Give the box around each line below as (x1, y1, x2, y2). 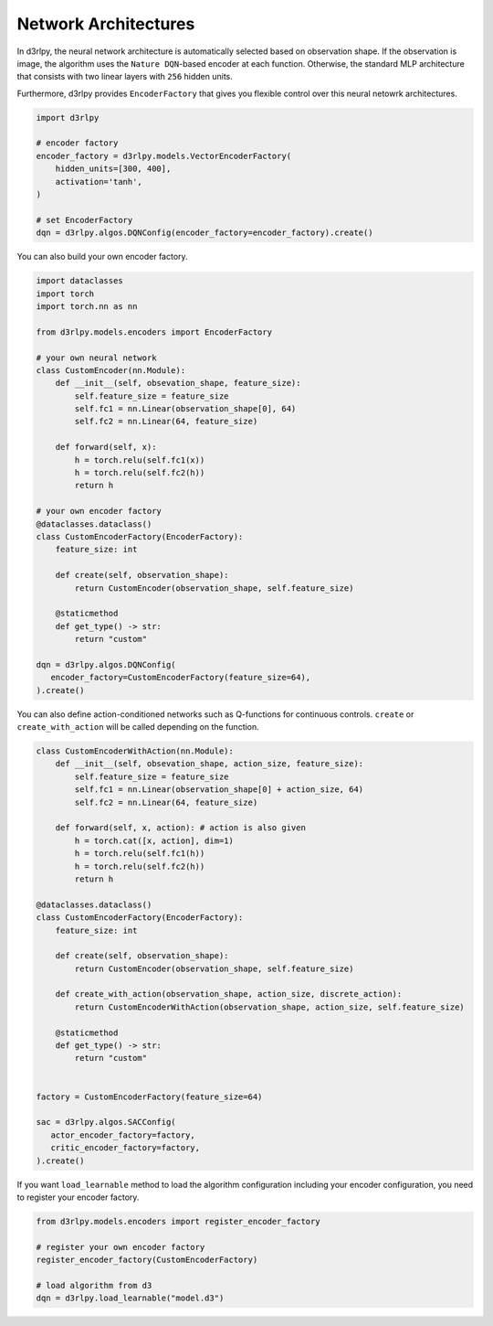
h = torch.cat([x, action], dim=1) (74, 835, 235, 846)
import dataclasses (36, 275, 123, 286)
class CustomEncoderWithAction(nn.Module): (36, 746, 235, 756)
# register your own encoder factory (36, 1242, 205, 1252)
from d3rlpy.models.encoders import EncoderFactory (36, 326, 273, 337)
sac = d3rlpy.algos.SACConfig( (36, 1117, 177, 1128)
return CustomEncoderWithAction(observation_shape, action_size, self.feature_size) (74, 1001, 465, 1012)
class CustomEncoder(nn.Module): (36, 365, 186, 375)
